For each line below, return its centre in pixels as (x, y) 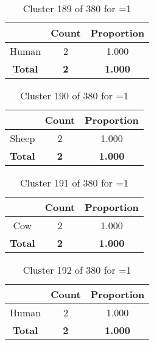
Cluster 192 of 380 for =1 (77, 270)
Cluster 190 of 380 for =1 (74, 95)
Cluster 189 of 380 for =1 (77, 8)
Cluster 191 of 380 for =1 (74, 183)
